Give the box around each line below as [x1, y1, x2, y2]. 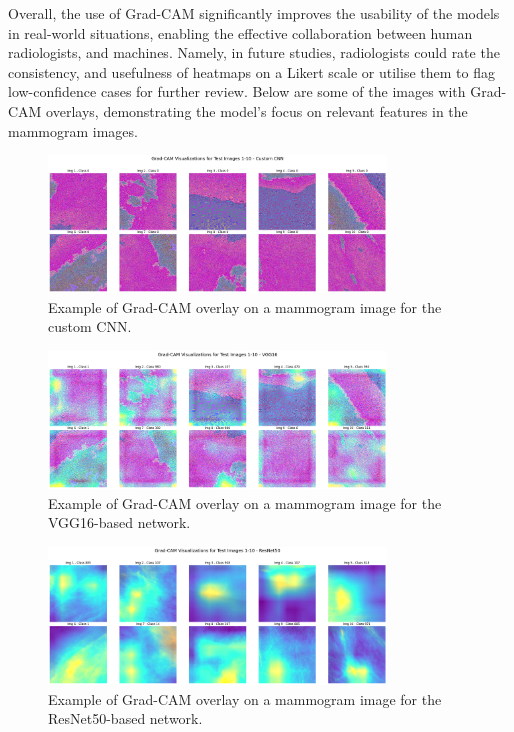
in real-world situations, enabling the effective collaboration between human [8, 22, 473, 43]
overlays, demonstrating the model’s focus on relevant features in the [46, 100, 468, 121]
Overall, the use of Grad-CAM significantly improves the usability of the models [8, 3, 500, 23]
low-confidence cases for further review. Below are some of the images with [8, 81, 466, 102]
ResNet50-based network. [48, 708, 203, 729]
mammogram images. [8, 120, 138, 141]
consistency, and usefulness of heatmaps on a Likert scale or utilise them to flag [8, 61, 495, 82]
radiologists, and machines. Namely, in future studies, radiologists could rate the [8, 42, 500, 63]
